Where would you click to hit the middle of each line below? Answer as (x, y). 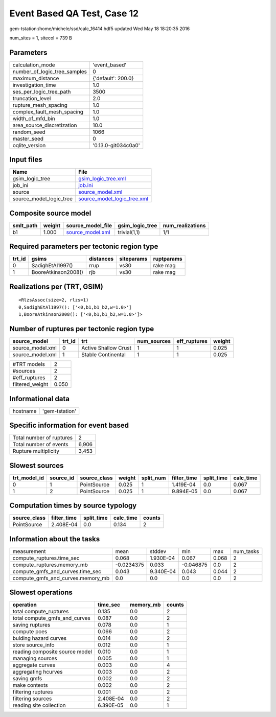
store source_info (33, 645)
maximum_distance (36, 78)
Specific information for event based (69, 425)
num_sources (154, 341)
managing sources (35, 658)
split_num (154, 478)
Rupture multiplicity (36, 451)
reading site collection (39, 705)
